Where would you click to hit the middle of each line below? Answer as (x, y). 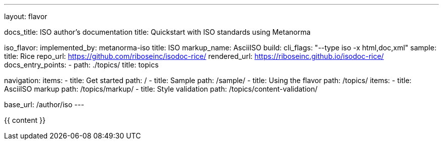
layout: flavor (26, 16)
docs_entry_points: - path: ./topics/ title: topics (81, 65)
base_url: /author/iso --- (44, 104)
